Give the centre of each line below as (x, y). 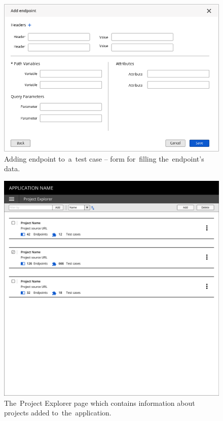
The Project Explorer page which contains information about (100, 403)
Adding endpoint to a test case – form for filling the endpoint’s (104, 158)
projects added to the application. (58, 413)
